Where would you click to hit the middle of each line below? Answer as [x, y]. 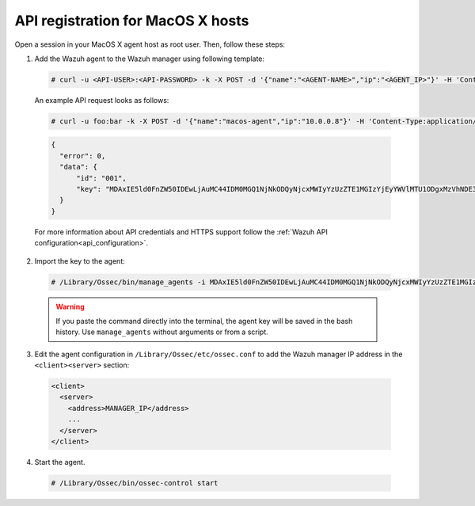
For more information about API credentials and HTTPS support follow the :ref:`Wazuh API [181, 232]
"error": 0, [83, 156]
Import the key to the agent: [80, 261]
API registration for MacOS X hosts [132, 21]
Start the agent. [60, 462]
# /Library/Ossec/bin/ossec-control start [135, 483]
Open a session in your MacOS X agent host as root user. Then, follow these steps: [150, 44]
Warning [70, 306]
